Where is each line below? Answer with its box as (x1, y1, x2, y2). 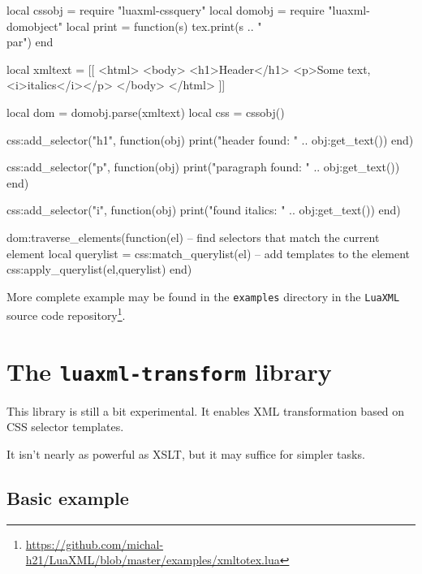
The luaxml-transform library (6, 354, 332, 387)
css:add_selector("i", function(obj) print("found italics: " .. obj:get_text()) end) (6, 201, 401, 218)
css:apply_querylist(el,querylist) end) (6, 261, 192, 278)
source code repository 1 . (6, 304, 126, 324)
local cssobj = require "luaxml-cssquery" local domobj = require (6, 2, 325, 18)
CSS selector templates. (6, 418, 124, 435)
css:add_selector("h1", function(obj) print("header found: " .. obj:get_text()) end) (6, 131, 414, 148)
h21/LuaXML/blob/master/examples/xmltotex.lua (25, 551, 280, 568)
